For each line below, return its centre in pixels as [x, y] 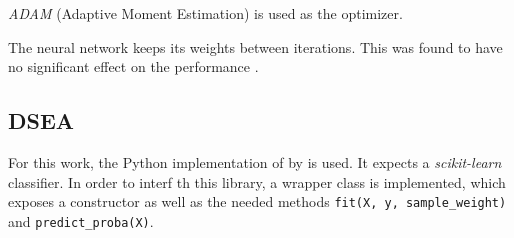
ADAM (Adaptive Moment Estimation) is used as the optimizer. [205, 13]
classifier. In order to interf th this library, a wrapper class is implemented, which [257, 181]
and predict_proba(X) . [81, 220]
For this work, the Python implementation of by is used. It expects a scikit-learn [255, 161]
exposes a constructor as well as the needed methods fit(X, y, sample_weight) [257, 201]
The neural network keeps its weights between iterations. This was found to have [255, 46]
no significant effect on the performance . [133, 66]
